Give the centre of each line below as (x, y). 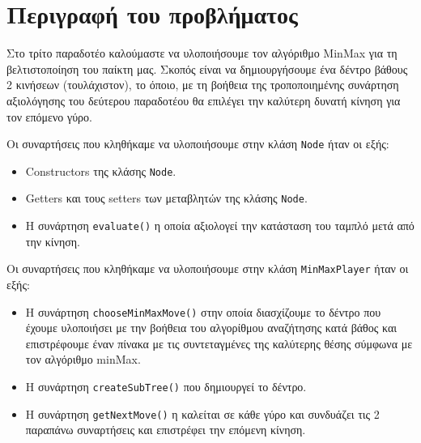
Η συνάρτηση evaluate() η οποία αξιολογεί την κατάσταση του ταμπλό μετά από (220, 226)
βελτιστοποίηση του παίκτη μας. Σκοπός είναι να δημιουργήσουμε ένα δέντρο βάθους (207, 68)
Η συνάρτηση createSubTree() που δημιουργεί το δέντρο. (166, 386)
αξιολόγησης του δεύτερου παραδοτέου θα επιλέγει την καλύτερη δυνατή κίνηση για (204, 100)
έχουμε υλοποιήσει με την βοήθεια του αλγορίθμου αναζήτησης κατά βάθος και (211, 328)
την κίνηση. (53, 241)
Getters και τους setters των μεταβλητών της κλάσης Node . (166, 198)
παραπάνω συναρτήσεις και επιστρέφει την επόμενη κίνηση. (166, 430)
